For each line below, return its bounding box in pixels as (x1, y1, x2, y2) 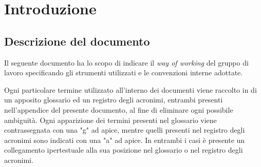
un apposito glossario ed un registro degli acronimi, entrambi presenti (4, 94, 223, 105)
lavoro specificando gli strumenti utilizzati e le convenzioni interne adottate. (4, 67, 243, 78)
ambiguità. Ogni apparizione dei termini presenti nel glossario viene (4, 114, 217, 125)
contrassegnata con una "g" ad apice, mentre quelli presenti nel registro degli (4, 124, 245, 135)
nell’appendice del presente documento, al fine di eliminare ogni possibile (4, 104, 233, 115)
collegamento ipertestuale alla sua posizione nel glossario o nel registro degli (4, 144, 243, 155)
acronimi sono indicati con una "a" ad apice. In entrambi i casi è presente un (4, 134, 245, 145)
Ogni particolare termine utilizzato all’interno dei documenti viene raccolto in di (4, 84, 257, 95)
